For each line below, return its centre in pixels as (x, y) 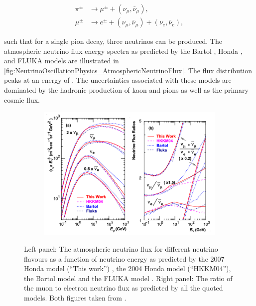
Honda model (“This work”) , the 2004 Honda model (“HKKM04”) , (128, 268)
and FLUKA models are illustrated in (62, 61)
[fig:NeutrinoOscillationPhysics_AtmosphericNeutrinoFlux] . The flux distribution (128, 70)
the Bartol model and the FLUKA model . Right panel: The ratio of (128, 278)
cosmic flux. (22, 99)
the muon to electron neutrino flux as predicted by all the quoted (124, 288)
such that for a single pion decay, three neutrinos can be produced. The (113, 41)
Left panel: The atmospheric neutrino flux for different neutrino (121, 249)
